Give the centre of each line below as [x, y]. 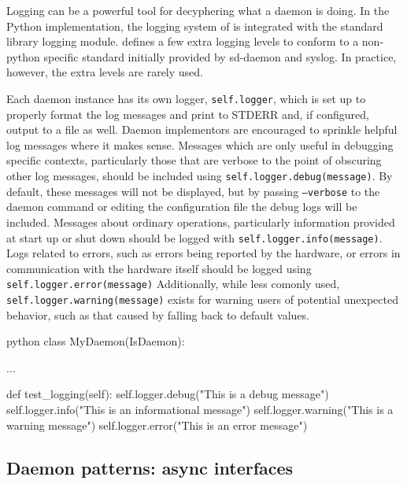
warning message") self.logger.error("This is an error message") [157, 425]
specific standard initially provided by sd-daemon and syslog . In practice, [220, 56]
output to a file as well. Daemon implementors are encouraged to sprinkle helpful [202, 129]
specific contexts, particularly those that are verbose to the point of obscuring [194, 160]
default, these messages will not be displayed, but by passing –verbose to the [193, 191]
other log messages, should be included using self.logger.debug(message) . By [200, 175]
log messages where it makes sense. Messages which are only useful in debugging [200, 144]
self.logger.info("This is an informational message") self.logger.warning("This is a [200, 410]
